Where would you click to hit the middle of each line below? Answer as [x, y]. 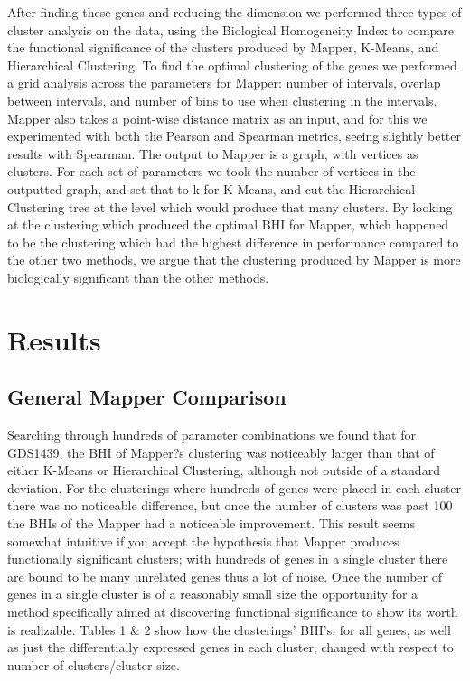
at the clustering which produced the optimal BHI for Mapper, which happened [228, 224]
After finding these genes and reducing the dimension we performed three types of [235, 12]
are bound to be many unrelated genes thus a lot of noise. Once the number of [225, 576]
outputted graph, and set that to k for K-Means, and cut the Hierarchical [211, 188]
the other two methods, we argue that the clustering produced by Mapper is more [234, 260]
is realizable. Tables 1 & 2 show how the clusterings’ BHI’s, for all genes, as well [229, 629]
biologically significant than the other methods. [138, 277]
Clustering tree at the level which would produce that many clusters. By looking [230, 206]
